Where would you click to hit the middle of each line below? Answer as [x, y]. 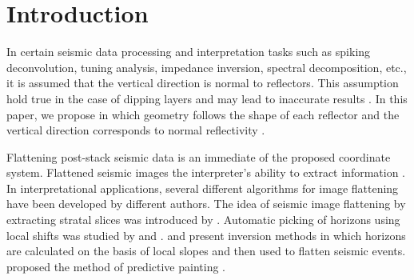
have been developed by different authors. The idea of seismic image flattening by [206, 204]
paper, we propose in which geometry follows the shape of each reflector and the [203, 114]
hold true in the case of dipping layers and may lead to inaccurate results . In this [207, 98]
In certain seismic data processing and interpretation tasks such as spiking [189, 52]
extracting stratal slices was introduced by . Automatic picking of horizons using [203, 220]
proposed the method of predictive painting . [116, 266]
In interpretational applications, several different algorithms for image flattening [203, 188]
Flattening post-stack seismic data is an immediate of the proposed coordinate [199, 156]
